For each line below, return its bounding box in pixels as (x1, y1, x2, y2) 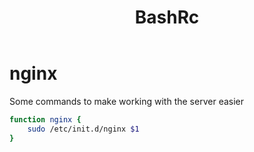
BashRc (134, 6, 200, 29)
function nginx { (9, 114, 82, 125)
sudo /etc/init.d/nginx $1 (27, 124, 140, 134)
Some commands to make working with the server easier (9, 95, 244, 107)
